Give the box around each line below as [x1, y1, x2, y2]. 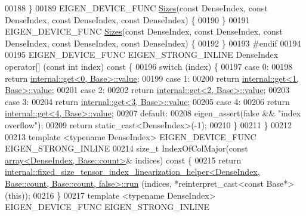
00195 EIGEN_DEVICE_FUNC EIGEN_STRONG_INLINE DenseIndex [5, 48, 279, 61]
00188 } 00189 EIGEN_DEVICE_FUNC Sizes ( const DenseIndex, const [5, 2, 268, 14]
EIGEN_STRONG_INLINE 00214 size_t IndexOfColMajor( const [5, 142, 248, 155]
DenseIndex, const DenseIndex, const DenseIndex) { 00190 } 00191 [5, 13, 250, 26]
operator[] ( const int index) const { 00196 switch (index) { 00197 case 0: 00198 [5, 60, 293, 72]
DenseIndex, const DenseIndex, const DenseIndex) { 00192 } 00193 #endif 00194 [5, 36, 301, 49]
